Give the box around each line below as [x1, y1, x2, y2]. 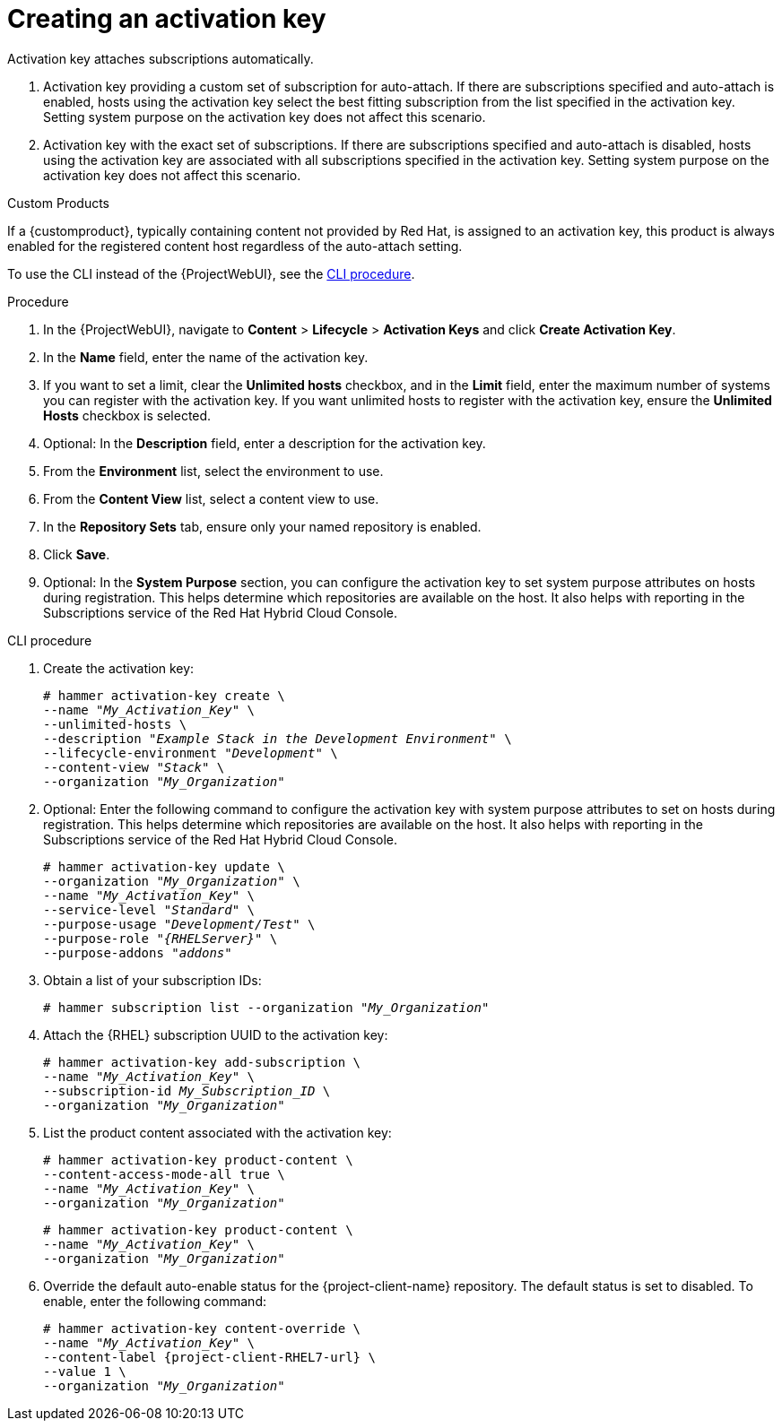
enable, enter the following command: [43, 1293, 266, 1309]
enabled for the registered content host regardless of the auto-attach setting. [7, 238, 463, 254]
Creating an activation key [7, 4, 326, 34]
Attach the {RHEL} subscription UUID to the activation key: [43, 1026, 388, 1043]
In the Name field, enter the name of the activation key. [43, 349, 369, 365]
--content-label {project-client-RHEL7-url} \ [43, 1349, 376, 1364]
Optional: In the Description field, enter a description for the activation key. [43, 435, 486, 451]
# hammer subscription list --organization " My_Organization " [43, 1000, 490, 1015]
